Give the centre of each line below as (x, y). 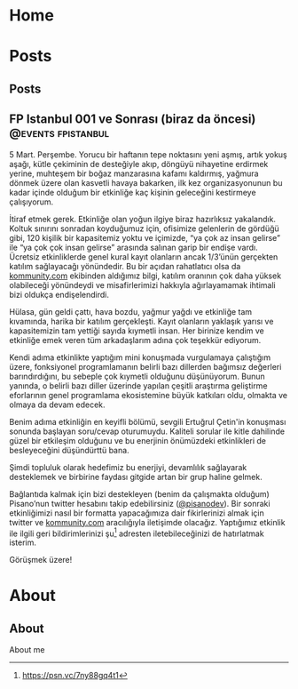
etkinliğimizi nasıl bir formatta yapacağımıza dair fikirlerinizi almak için (137, 513)
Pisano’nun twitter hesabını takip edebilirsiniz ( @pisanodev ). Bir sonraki (140, 503)
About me (27, 650)
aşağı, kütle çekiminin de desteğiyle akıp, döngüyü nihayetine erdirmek (139, 164)
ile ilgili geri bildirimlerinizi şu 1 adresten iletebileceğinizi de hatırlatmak (137, 533)
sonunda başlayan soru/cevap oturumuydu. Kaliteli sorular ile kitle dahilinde (147, 431)
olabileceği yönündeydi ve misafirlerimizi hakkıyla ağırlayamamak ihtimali (143, 284)
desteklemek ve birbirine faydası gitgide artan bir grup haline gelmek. (136, 477)
